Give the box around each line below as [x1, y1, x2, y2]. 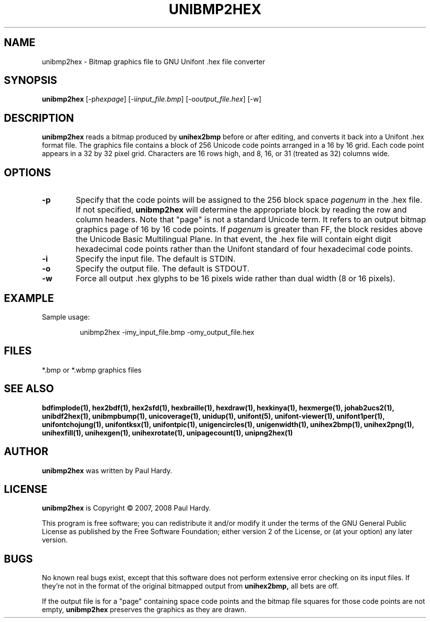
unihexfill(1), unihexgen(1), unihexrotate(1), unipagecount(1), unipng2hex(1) [42, 428, 293, 437]
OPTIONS [4, 166, 51, 179]
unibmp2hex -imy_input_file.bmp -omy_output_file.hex [80, 327, 254, 336]
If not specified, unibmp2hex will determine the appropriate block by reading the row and [76, 205, 407, 215]
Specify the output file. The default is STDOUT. [76, 264, 250, 274]
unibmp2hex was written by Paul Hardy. [42, 466, 172, 475]
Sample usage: [42, 312, 90, 321]
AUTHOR [4, 445, 49, 458]
